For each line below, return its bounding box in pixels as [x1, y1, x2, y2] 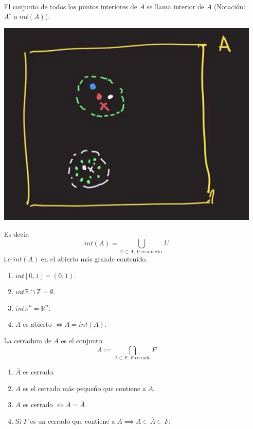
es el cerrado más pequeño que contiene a [22, 383, 146, 393]
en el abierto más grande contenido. [41, 253, 147, 263]
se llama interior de [146, 1, 204, 11]
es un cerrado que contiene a [30, 415, 115, 426]
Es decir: [4, 229, 30, 239]
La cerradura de [4, 335, 52, 345]
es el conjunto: [61, 335, 104, 345]
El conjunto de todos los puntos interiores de [4, 1, 137, 11]
